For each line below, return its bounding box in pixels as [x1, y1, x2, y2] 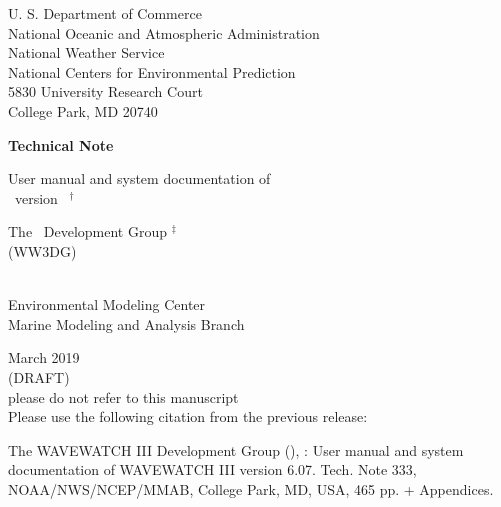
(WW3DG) [8, 240, 77, 261]
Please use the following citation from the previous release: [8, 406, 368, 427]
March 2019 [8, 347, 80, 368]
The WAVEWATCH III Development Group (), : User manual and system [8, 439, 464, 460]
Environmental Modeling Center [8, 294, 206, 315]
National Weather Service [8, 42, 165, 63]
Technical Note [8, 134, 114, 155]
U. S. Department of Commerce [8, 3, 202, 23]
